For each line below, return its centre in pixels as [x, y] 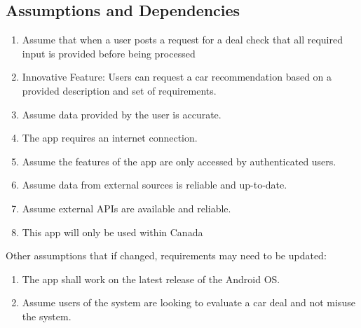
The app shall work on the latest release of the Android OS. [151, 279]
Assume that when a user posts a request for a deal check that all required [182, 40]
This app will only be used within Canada [113, 232]
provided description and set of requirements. [119, 90]
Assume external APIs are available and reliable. [127, 208]
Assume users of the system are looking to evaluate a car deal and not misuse [189, 302]
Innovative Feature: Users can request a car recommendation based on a [177, 77]
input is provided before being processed [109, 53]
